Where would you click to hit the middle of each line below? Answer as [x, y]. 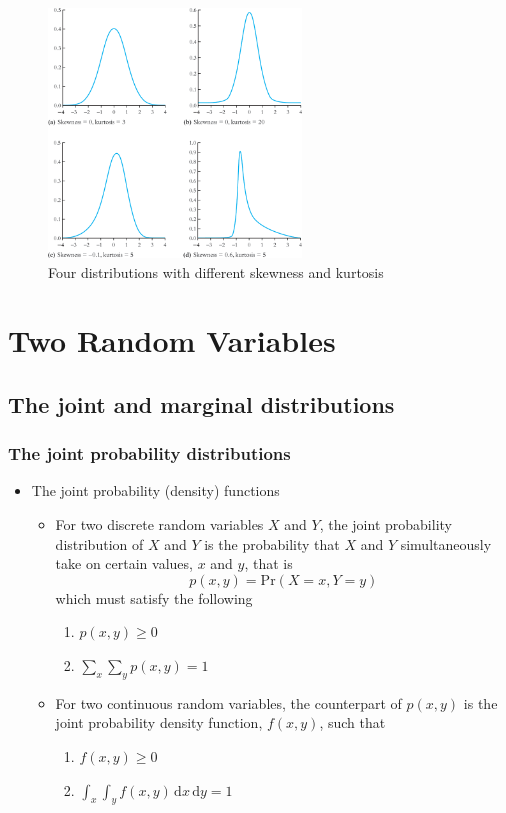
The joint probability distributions [149, 453]
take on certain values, [124, 563]
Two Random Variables [172, 340]
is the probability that [272, 543]
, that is [268, 563]
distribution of [99, 543]
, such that [352, 722]
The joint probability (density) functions [155, 490]
